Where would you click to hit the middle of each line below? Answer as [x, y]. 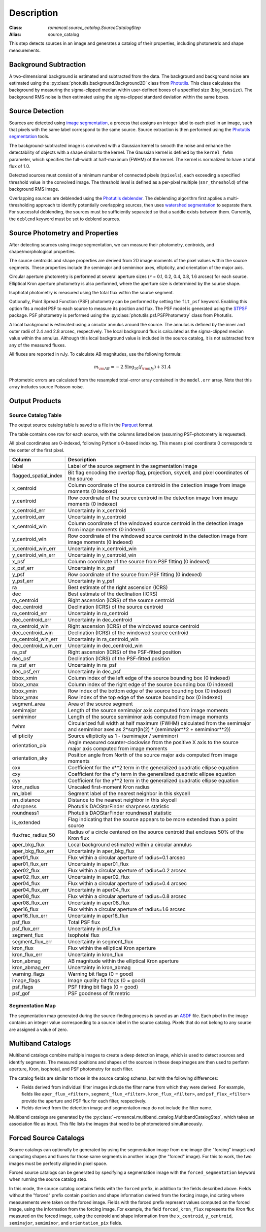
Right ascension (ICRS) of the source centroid [121, 600]
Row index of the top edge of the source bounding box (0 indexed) [145, 697]
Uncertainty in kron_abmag [100, 967]
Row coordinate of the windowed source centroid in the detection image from [158, 536]
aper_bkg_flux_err [33, 851]
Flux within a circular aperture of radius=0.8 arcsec [127, 896]
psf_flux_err [26, 929]
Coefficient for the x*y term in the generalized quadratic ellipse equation [152, 774]
